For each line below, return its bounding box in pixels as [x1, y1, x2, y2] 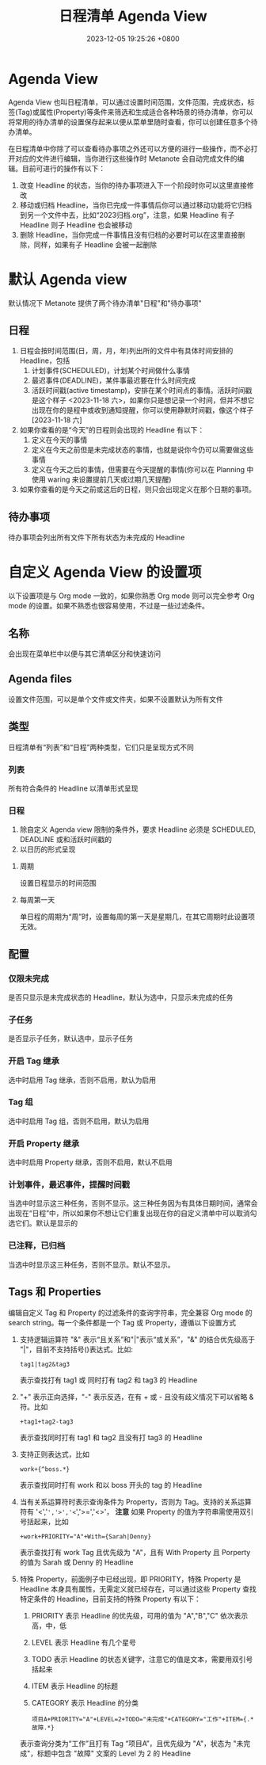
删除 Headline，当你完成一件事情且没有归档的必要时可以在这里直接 [19, 230, 239, 239]
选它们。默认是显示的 [8, 1218, 78, 1228]
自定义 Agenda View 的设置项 [8, 563, 202, 581]
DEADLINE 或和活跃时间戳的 [19, 835, 112, 844]
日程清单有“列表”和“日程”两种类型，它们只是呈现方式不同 [8, 742, 194, 752]
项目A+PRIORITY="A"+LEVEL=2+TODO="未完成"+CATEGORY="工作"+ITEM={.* [31, 1715, 254, 1723]
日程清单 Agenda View [59, 7, 207, 25]
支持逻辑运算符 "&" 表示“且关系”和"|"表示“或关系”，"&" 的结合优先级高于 [19, 1334, 256, 1344]
